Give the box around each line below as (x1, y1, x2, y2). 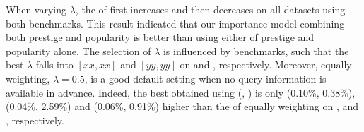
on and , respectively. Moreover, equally (180, 57, 352, 72)
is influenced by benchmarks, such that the (163, 43, 349, 58)
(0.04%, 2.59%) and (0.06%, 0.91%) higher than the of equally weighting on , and (6, 99, 359, 114)
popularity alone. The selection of (6, 43, 151, 58)
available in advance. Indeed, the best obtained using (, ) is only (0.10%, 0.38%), (6, 85, 356, 100)
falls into (35, 57, 74, 72)
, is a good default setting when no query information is (84, 71, 327, 85)
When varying (6, 2, 67, 16)
